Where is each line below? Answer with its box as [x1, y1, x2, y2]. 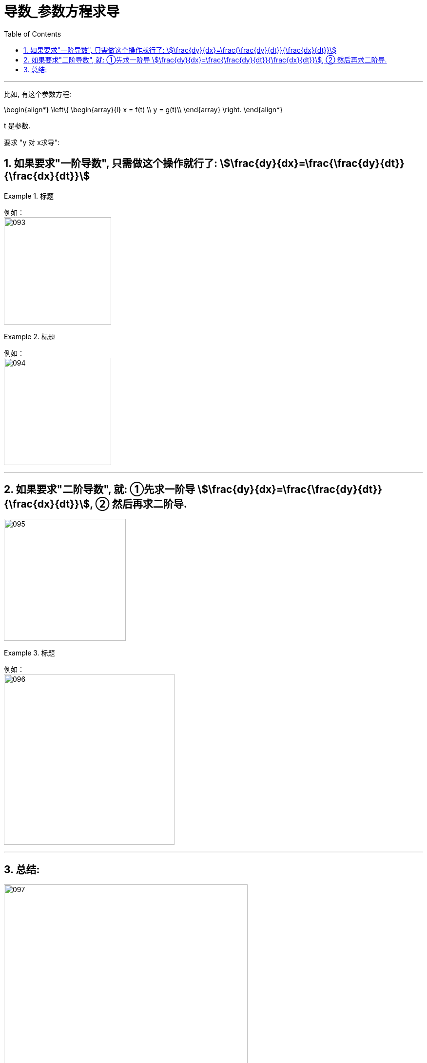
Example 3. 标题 [4, 649, 55, 657]
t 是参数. [4, 121, 31, 130]
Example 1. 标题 [4, 191, 54, 200]
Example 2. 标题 [4, 332, 55, 341]
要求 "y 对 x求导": [4, 138, 60, 146]
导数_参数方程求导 [4, 3, 120, 20]
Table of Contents [4, 29, 61, 38]
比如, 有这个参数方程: [4, 89, 72, 98]
